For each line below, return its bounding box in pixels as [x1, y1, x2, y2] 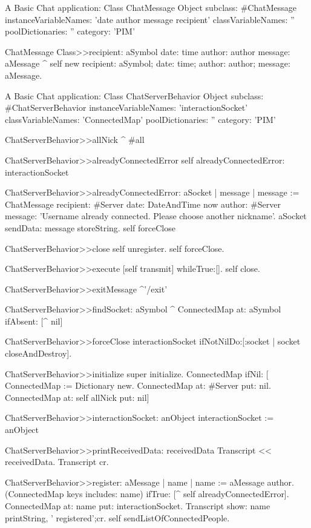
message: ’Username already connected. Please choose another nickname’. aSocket [5, 210, 307, 222]
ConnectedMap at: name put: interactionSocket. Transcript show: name [5, 500, 270, 512]
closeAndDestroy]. [5, 347, 72, 360]
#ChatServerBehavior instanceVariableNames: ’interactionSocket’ [5, 101, 248, 114]
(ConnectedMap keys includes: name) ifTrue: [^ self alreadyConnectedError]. [5, 487, 289, 500]
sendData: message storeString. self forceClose [5, 221, 175, 234]
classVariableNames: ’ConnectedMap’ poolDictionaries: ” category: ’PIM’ [5, 113, 276, 125]
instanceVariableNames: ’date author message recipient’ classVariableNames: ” [5, 13, 295, 25]
